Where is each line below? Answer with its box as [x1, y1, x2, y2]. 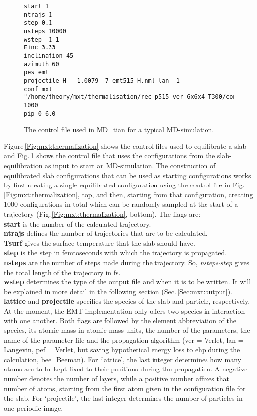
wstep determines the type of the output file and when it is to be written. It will [4, 277, 251, 287]
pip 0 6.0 [24, 110, 56, 117]
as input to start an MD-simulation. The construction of [45, 160, 216, 170]
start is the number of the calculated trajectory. [4, 218, 151, 229]
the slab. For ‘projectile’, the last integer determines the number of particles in [4, 393, 243, 403]
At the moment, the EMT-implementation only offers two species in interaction [4, 305, 245, 316]
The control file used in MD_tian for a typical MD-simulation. [24, 124, 214, 135]
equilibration [4, 160, 43, 170]
